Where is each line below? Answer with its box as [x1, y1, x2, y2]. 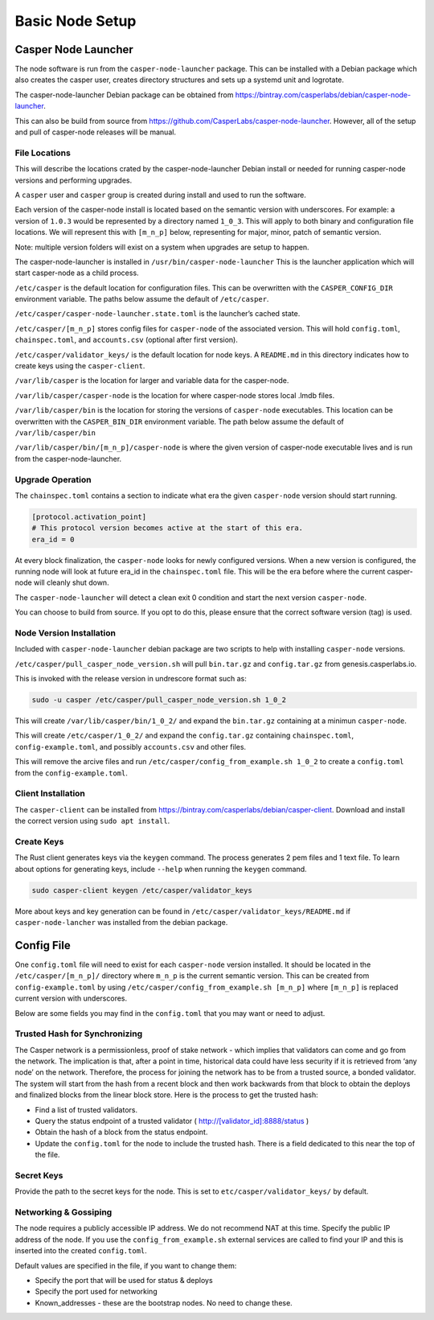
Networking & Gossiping [14, 1207, 113, 1218]
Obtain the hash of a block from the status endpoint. [35, 1127, 208, 1137]
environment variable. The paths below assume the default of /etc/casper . [14, 294, 269, 304]
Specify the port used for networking [35, 1287, 158, 1297]
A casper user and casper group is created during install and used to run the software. [14, 190, 307, 199]
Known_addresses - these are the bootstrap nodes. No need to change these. [35, 1297, 293, 1307]
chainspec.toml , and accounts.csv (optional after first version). [14, 335, 239, 345]
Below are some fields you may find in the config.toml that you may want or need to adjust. [14, 1008, 325, 1018]
